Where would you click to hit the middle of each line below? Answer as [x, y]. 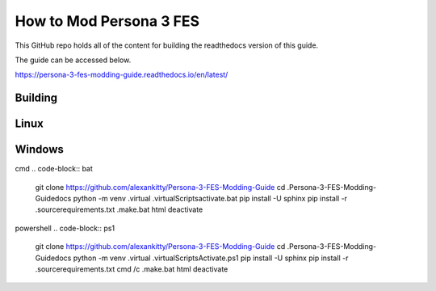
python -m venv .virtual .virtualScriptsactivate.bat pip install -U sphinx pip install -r [210, 199]
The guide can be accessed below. [73, 60]
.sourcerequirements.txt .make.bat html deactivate [119, 209]
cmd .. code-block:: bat [54, 169]
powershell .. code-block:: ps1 [65, 228]
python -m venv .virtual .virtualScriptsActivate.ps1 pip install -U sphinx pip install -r [211, 258]
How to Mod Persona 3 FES [107, 21]
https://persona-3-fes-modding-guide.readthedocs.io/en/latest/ [122, 75]
